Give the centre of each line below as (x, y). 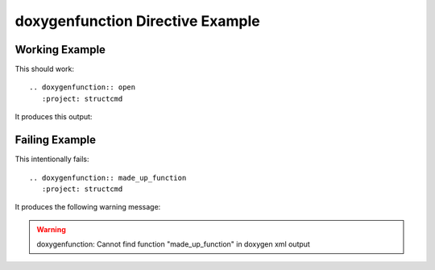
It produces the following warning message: (88, 207)
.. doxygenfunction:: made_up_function (108, 178)
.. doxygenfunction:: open (83, 87)
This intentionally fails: (52, 159)
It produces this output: (54, 117)
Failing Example (56, 140)
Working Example (60, 50)
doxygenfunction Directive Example (138, 21)
